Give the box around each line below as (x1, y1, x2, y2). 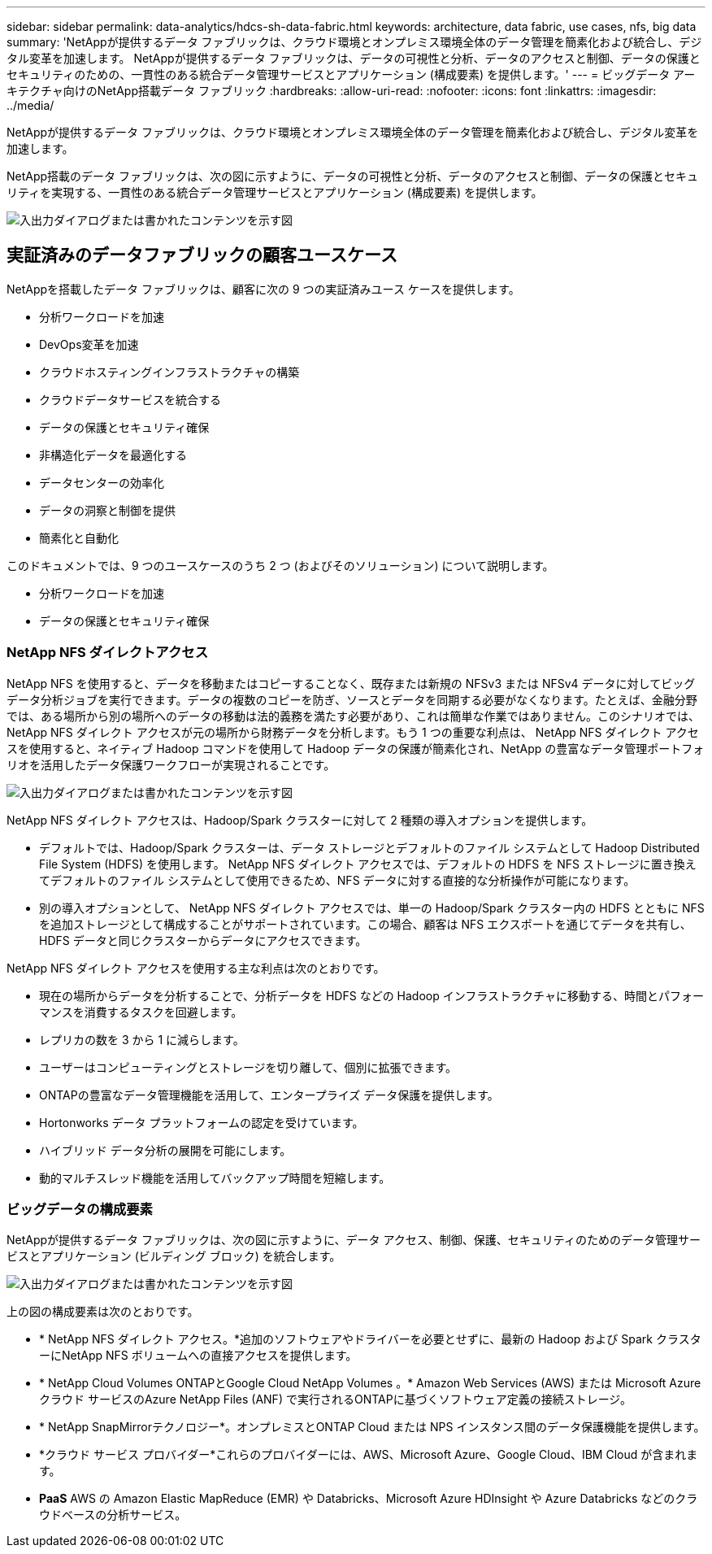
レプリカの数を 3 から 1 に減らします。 (39, 1032, 245, 1047)
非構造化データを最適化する (39, 447, 187, 462)
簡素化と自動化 (39, 530, 119, 545)
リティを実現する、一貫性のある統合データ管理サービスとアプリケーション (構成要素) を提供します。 (7, 185, 543, 199)
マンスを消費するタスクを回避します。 (39, 1004, 243, 1019)
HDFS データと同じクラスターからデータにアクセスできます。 (39, 933, 367, 947)
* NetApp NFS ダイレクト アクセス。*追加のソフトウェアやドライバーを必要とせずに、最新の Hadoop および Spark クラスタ (39, 1332, 701, 1347)
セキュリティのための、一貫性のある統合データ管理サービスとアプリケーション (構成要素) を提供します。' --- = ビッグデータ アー (7, 67, 696, 81)
